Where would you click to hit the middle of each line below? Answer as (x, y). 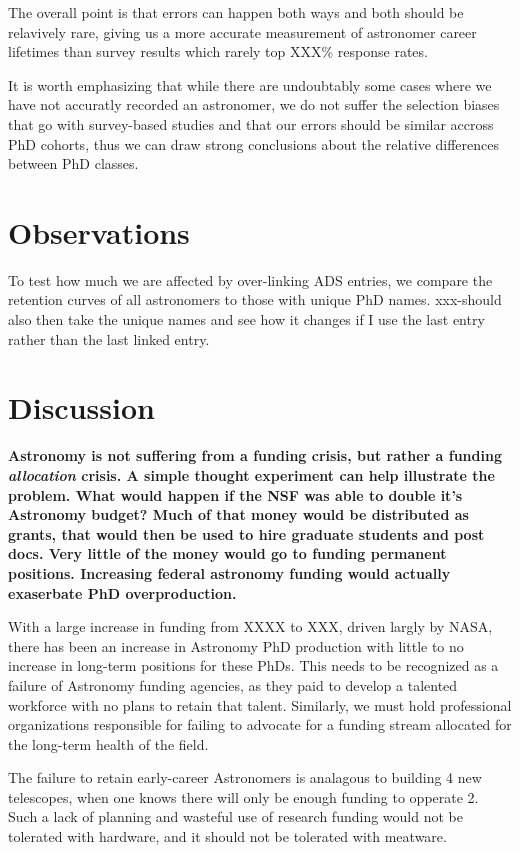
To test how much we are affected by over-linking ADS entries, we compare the (250, 279)
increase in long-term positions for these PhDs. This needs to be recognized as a (253, 665)
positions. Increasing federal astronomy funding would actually (229, 572)
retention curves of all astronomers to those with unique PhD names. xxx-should (255, 299)
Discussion (81, 407)
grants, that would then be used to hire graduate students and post (246, 533)
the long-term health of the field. (108, 743)
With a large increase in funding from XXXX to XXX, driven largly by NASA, (250, 626)
